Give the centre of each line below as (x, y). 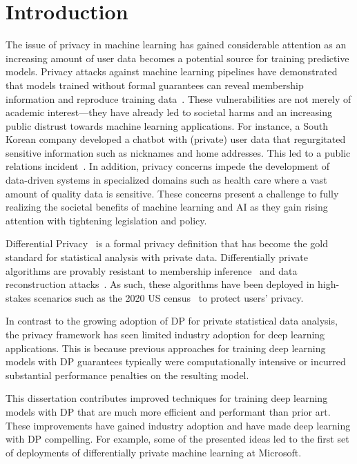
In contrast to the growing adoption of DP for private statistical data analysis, (172, 321)
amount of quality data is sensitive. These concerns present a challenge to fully (172, 193)
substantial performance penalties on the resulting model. (127, 375)
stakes (18, 297)
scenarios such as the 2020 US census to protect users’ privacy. (169, 297)
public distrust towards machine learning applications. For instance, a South (167, 125)
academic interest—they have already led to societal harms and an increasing (169, 112)
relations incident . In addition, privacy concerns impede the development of (167, 166)
